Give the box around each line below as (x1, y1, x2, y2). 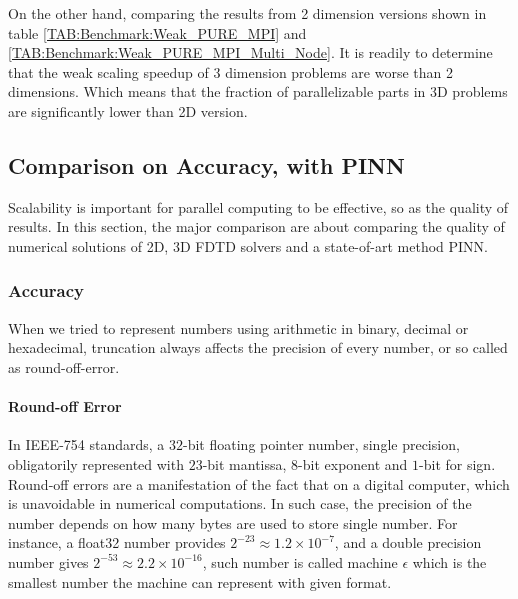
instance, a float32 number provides (8, 532, 226, 553)
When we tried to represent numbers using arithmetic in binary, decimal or (8, 317, 469, 338)
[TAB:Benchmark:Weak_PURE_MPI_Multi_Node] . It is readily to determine (8, 42, 493, 63)
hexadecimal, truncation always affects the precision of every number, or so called (8, 337, 508, 358)
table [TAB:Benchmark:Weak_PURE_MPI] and (8, 22, 307, 43)
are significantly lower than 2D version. (8, 100, 248, 121)
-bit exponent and (298, 453, 408, 474)
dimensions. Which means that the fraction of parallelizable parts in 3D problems (8, 81, 508, 102)
